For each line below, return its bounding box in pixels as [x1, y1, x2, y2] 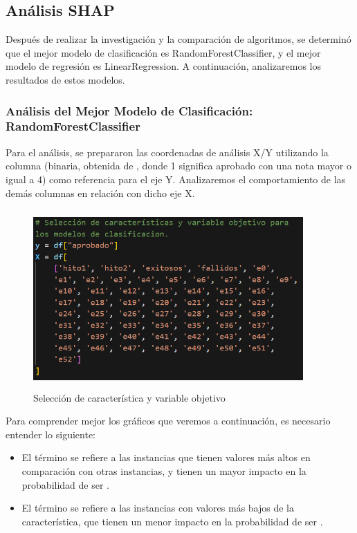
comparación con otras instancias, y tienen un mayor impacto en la [21, 463, 306, 478]
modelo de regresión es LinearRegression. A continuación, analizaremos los [6, 59, 322, 73]
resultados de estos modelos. [6, 72, 125, 86]
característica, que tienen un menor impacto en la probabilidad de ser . [21, 514, 323, 528]
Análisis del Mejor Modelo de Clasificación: [6, 102, 253, 119]
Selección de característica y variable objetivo [33, 390, 226, 404]
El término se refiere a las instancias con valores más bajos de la [21, 501, 295, 515]
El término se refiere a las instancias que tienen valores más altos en [21, 450, 311, 465]
